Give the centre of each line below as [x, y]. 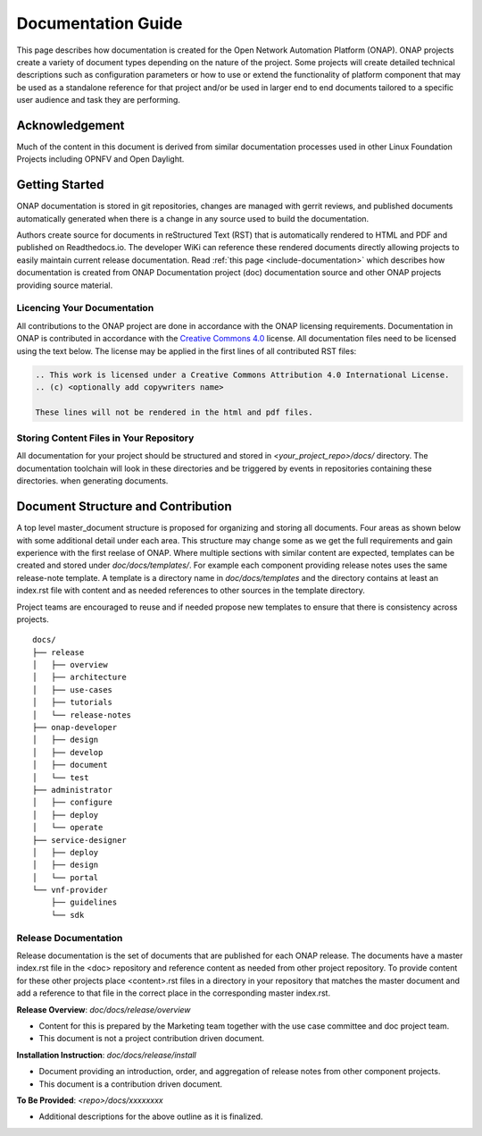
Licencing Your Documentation [85, 308]
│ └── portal [66, 877]
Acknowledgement [71, 125]
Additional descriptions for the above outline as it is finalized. [151, 1116]
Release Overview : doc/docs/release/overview [104, 1009]
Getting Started [60, 185]
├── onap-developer [75, 728]
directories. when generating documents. [92, 481]
